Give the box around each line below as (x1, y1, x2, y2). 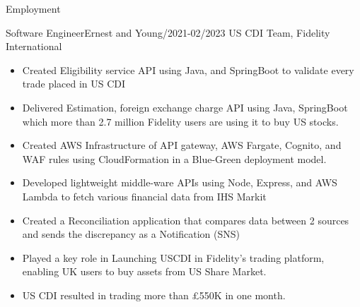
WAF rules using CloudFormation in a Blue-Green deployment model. (22, 151, 327, 166)
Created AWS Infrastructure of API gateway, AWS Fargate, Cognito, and (22, 138, 342, 152)
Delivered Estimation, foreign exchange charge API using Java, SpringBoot (22, 100, 348, 114)
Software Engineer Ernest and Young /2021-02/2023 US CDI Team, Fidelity (6, 25, 330, 40)
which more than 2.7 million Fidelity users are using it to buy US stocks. (22, 114, 339, 128)
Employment (6, 1, 61, 16)
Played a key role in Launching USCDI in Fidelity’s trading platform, (22, 250, 325, 265)
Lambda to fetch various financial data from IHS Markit (22, 188, 267, 203)
